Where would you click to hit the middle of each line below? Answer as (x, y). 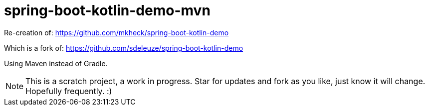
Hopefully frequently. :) (69, 91)
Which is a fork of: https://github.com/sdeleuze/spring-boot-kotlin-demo (124, 48)
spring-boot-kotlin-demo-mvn (107, 10)
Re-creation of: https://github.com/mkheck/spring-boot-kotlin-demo (116, 32)
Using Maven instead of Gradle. (56, 63)
